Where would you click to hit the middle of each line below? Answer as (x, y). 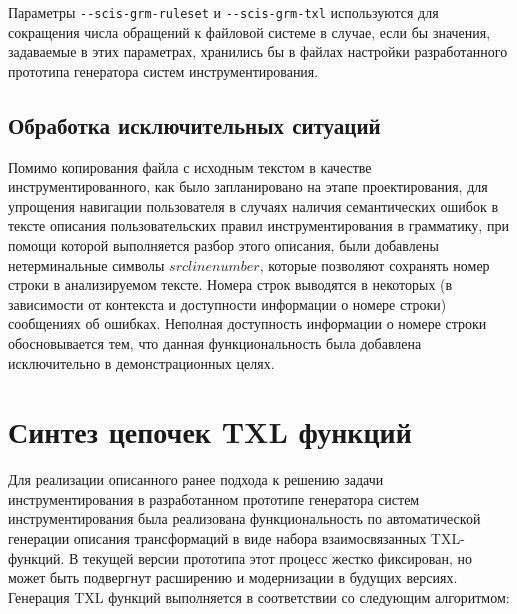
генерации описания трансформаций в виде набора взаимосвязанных (217, 538)
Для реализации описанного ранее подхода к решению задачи (196, 479)
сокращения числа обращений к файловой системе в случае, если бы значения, (249, 31)
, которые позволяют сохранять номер (374, 264)
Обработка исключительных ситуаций (194, 124)
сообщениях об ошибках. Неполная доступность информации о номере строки (247, 323)
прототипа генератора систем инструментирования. (163, 70)
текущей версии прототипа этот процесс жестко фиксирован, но (277, 557)
